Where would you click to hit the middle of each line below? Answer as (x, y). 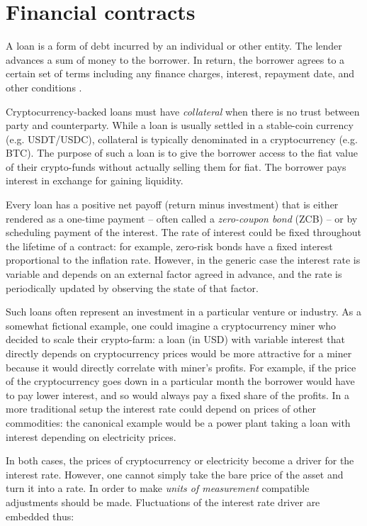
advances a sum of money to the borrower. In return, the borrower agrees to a (175, 59)
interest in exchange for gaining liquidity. (95, 180)
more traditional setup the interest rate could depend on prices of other (161, 409)
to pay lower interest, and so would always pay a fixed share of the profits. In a (178, 394)
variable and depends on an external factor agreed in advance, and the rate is (174, 274)
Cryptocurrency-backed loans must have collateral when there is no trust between (183, 111)
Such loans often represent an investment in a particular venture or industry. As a (183, 312)
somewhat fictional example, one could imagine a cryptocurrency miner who (171, 325)
